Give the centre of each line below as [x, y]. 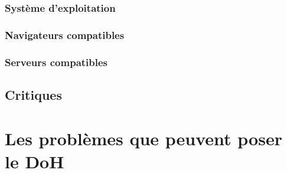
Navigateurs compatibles [65, 35]
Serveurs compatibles [56, 62]
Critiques [33, 94]
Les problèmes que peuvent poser [143, 138]
